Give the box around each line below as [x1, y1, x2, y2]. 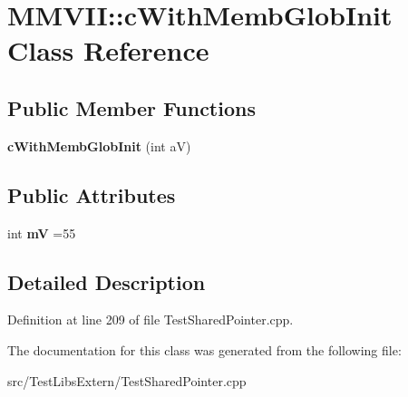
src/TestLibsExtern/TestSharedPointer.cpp [7, 371, 247, 390]
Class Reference [7, 32, 209, 69]
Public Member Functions [7, 93, 256, 121]
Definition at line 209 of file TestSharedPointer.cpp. [7, 310, 294, 329]
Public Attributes [7, 180, 176, 208]
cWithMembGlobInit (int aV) [7, 136, 191, 155]
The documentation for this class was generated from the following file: [7, 340, 402, 359]
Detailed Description [7, 267, 206, 295]
